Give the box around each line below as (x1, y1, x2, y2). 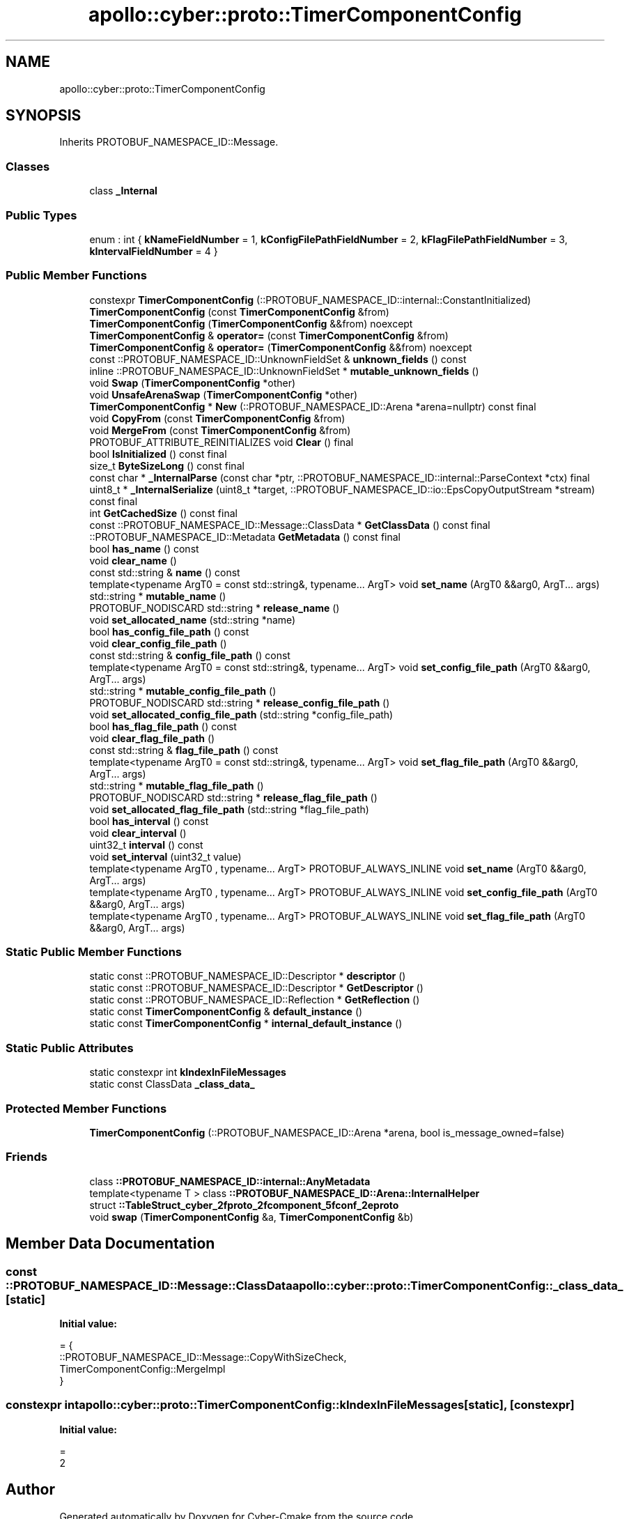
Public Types (6, 208, 77, 222)
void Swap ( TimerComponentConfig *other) (89, 376, 296, 389)
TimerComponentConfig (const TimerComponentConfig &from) (89, 305, 389, 318)
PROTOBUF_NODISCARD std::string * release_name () (89, 601, 340, 614)
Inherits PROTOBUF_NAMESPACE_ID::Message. (59, 136, 279, 148)
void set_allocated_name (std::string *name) (89, 613, 296, 626)
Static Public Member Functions (6, 945, 183, 959)
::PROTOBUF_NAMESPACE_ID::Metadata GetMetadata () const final (89, 530, 401, 543)
